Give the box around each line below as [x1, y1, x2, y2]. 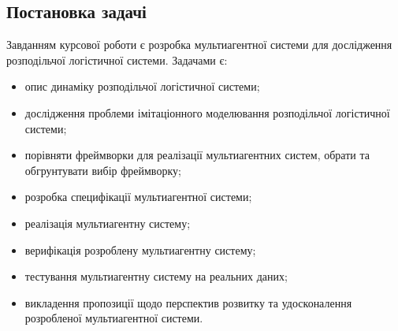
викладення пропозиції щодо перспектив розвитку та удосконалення [24, 294, 352, 311]
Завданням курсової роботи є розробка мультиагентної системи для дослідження [6, 36, 392, 53]
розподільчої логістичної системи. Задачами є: [6, 51, 228, 68]
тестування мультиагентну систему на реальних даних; [24, 268, 288, 285]
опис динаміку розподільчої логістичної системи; [24, 78, 260, 95]
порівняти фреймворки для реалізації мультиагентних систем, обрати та [24, 147, 370, 163]
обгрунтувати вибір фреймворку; [24, 162, 181, 178]
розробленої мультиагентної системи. [24, 310, 203, 326]
